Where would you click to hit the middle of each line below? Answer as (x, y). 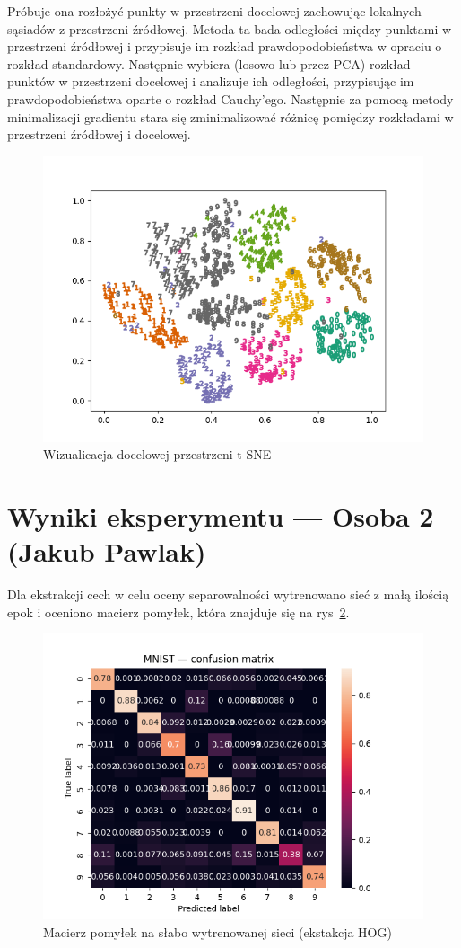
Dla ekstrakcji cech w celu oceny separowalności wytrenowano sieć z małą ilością (228, 594)
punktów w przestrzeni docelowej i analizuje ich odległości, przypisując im (211, 81)
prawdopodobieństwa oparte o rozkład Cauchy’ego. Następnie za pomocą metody (230, 98)
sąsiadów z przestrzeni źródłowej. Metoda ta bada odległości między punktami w (230, 28)
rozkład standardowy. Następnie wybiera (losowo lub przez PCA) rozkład (209, 63)
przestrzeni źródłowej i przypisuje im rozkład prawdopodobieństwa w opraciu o (225, 46)
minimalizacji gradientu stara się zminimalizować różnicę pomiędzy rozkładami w (230, 116)
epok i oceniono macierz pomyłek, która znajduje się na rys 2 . (178, 611)
